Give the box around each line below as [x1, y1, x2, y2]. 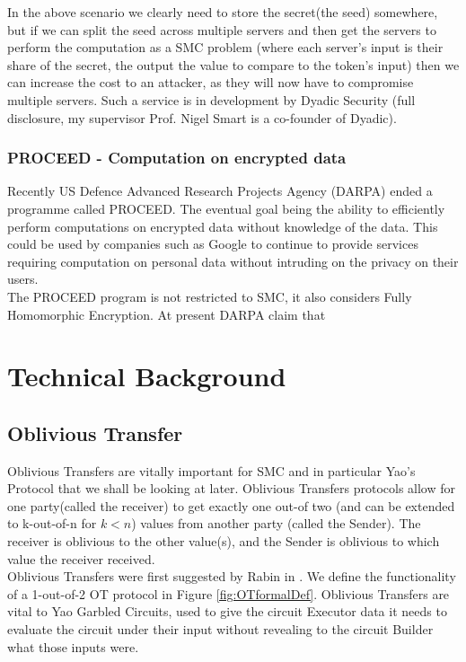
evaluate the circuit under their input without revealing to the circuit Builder [7, 620, 434, 639]
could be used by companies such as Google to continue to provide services [7, 234, 418, 253]
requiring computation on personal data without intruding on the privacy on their [7, 252, 459, 270]
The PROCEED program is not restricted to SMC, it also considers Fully [7, 287, 412, 305]
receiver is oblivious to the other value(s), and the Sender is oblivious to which [7, 532, 440, 551]
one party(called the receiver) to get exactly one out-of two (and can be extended [7, 496, 455, 515]
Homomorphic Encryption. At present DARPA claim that [7, 305, 326, 323]
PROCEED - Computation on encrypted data [7, 146, 347, 169]
